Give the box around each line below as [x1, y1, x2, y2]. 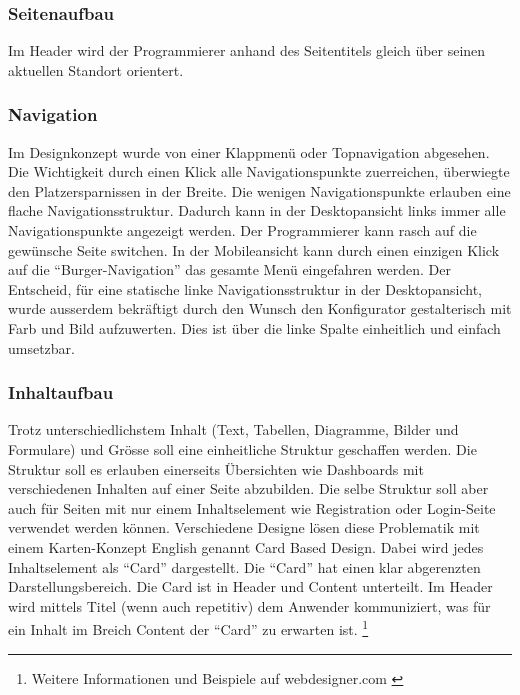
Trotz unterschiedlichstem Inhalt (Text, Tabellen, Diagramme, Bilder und [8, 419, 459, 440]
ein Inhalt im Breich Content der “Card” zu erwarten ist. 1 [8, 616, 369, 639]
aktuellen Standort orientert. [8, 59, 184, 80]
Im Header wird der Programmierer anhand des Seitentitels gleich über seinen [8, 40, 486, 61]
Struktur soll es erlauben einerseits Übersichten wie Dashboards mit [8, 458, 424, 479]
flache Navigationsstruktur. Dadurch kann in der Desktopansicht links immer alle [8, 200, 506, 221]
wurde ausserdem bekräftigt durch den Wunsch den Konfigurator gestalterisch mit [8, 298, 512, 319]
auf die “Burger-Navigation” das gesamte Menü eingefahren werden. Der [8, 259, 451, 280]
